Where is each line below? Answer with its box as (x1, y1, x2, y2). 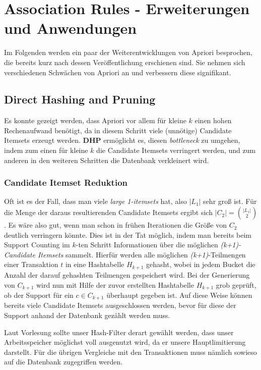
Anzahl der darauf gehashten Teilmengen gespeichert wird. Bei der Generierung (4, 269, 250, 280)
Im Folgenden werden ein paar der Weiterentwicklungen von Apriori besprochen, (4, 47, 252, 58)
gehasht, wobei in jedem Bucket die (146, 259, 255, 270)
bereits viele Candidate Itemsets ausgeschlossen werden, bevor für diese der (4, 300, 236, 310)
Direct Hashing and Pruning (4, 91, 156, 107)
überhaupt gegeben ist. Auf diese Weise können (106, 289, 252, 300)
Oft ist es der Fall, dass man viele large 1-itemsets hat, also (4, 196, 187, 206)
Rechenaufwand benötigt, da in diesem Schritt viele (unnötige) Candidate (4, 125, 232, 135)
